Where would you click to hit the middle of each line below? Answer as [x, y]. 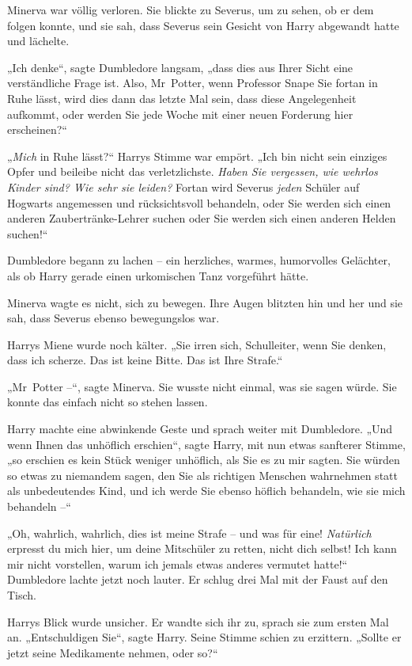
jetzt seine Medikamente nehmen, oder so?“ [113, 652]
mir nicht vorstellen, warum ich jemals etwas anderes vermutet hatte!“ [178, 563]
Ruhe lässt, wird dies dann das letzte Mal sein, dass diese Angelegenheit [182, 98]
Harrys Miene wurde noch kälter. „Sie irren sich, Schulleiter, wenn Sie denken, [197, 344]
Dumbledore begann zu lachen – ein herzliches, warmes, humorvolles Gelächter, [199, 260]
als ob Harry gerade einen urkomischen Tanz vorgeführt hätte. [158, 275]
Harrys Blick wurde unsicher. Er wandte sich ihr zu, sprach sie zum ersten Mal [198, 621]
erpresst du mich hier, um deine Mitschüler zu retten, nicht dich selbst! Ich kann [202, 548]
